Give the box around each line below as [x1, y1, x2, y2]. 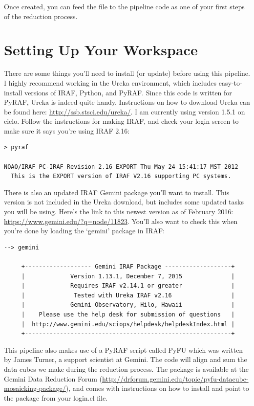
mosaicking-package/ [4, 383, 66, 393]
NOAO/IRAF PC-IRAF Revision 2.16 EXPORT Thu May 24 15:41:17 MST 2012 [4, 163, 238, 170]
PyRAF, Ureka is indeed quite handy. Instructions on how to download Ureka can [4, 97, 250, 107]
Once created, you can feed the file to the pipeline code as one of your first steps [4, 1, 245, 11]
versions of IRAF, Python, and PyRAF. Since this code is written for [24, 87, 232, 97]
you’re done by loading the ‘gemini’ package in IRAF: [4, 226, 165, 236]
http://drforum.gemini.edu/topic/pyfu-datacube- [102, 373, 249, 383]
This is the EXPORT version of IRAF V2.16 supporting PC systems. [11, 173, 232, 180]
